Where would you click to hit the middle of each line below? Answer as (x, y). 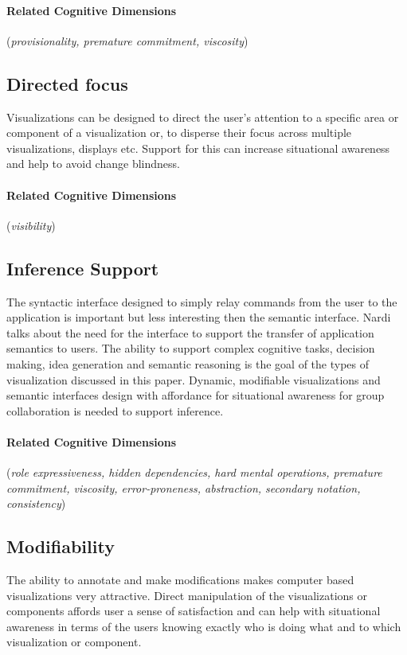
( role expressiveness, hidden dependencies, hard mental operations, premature (194, 472)
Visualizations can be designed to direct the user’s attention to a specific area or (203, 117)
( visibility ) (31, 225)
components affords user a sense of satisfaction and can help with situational (194, 611)
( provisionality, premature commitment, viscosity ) (127, 40)
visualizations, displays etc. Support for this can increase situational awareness (198, 148)
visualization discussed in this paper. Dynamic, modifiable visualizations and (194, 379)
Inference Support (83, 268)
